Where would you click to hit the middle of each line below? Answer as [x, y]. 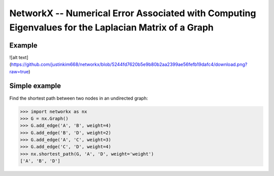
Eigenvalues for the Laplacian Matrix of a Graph [112, 27]
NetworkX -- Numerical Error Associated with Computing [133, 13]
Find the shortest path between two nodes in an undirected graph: [79, 98]
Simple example [35, 86]
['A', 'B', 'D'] [40, 161]
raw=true [19, 71]
